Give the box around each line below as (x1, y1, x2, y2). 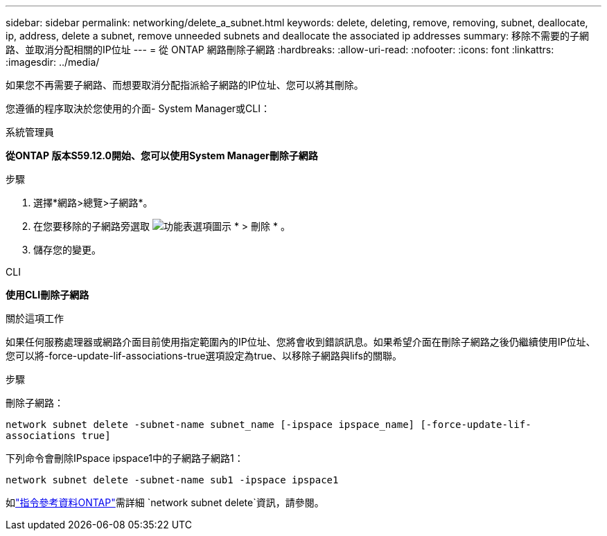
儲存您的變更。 (33, 244, 101, 256)
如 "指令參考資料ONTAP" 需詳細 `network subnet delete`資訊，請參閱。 (6, 497, 324, 508)
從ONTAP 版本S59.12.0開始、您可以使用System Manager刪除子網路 (6, 150, 318, 161)
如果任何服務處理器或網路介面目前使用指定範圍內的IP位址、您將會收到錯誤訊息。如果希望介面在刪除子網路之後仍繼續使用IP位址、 (6, 336, 596, 348)
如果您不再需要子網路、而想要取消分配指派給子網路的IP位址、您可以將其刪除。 (6, 79, 364, 91)
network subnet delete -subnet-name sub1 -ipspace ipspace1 (6, 474, 339, 485)
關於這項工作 (6, 312, 64, 324)
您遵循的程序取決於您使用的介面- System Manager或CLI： (6, 102, 270, 114)
